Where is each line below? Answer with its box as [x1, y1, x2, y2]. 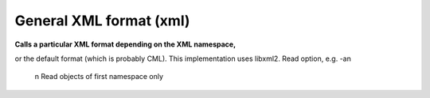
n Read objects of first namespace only [34, 72, 163, 81]
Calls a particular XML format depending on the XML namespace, [14, 40, 236, 49]
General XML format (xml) [14, 12, 190, 29]
